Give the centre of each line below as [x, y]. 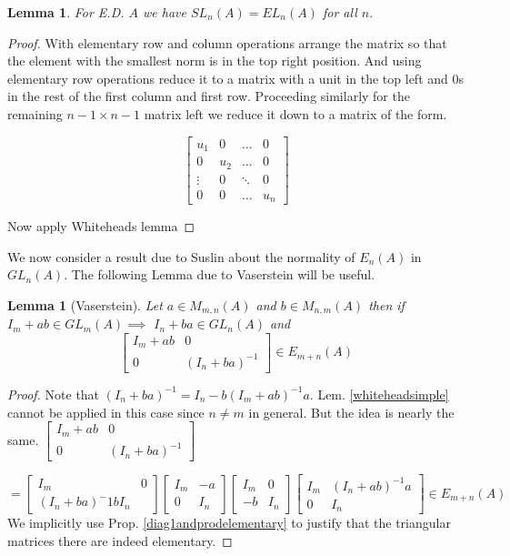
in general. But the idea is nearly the [351, 412]
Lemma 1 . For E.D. [66, 12]
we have [165, 12]
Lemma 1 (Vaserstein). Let [85, 304]
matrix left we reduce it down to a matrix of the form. [295, 113]
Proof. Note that [54, 394]
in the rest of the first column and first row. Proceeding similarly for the [209, 96]
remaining [35, 113]
